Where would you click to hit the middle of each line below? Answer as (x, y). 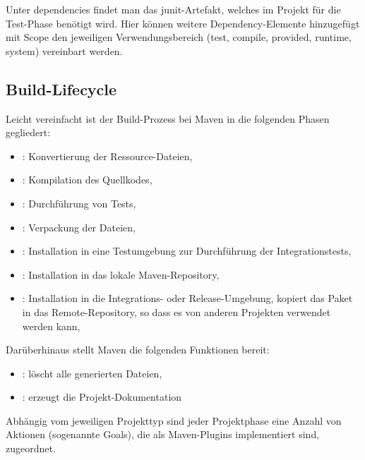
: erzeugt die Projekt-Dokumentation (102, 397)
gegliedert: (28, 132)
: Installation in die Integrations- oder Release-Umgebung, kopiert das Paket (187, 298)
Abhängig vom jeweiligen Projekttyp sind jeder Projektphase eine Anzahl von (174, 420)
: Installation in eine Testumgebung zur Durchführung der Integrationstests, (187, 251)
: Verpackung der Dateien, (79, 227)
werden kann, (51, 326)
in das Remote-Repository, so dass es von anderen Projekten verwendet (176, 311)
